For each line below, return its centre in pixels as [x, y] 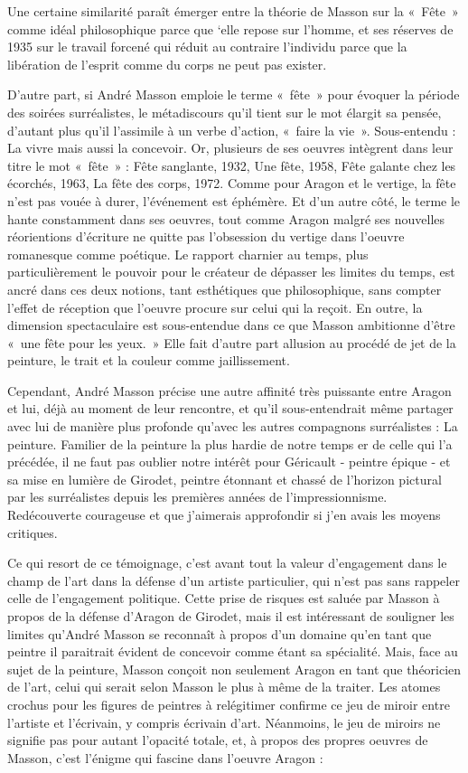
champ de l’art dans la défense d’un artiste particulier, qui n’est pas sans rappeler [234, 580]
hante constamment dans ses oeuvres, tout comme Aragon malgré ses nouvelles [226, 218]
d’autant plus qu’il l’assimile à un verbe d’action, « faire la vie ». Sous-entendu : [232, 130]
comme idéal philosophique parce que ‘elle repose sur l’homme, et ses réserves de [230, 28]
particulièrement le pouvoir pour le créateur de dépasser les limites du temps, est [231, 272]
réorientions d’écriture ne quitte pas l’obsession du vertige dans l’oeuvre [206, 236]
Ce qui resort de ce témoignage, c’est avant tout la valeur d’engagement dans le [227, 563]
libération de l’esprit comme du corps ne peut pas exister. [167, 64]
